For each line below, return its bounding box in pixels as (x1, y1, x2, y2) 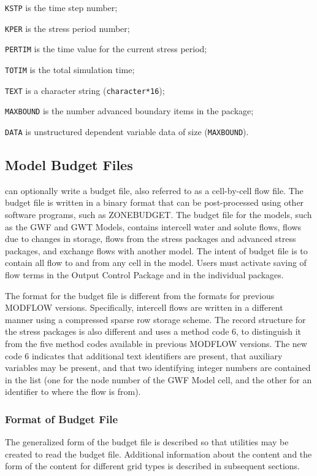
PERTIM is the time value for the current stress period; (5, 42, 207, 55)
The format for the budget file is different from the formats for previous (5, 289, 275, 302)
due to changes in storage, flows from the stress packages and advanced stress (5, 232, 296, 245)
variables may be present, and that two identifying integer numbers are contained (5, 361, 311, 374)
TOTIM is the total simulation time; (5, 63, 135, 76)
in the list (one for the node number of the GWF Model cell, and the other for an (5, 373, 312, 386)
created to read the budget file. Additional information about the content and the (5, 447, 312, 460)
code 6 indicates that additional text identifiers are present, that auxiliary (5, 349, 283, 362)
